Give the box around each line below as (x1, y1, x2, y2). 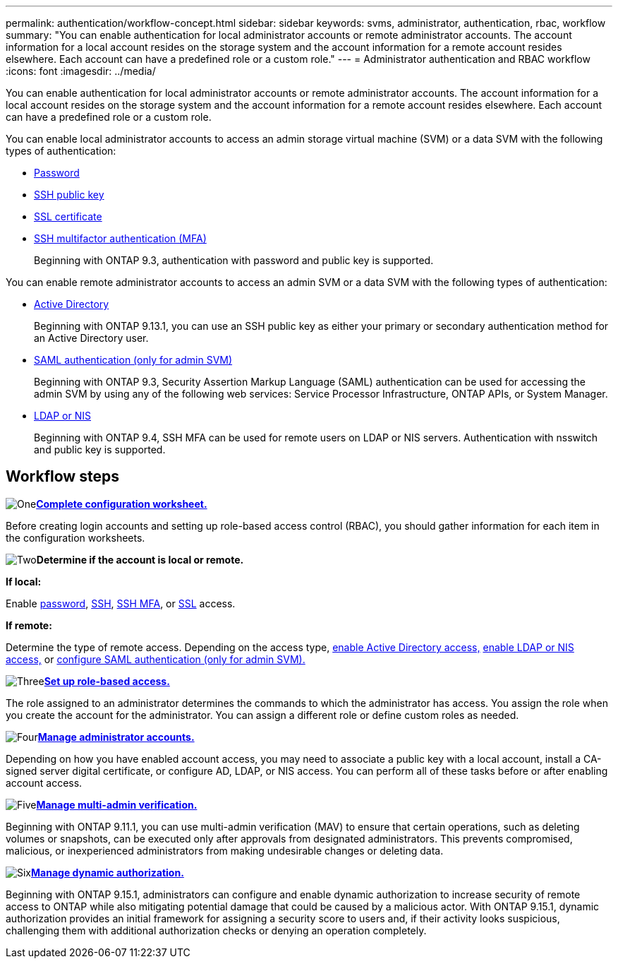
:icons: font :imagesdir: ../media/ (6, 65, 156, 77)
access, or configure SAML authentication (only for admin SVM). (6, 653, 305, 665)
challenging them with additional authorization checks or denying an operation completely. (6, 924, 427, 936)
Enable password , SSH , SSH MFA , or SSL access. (6, 597, 236, 609)
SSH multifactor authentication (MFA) (34, 232, 207, 244)
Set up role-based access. (44, 674, 170, 687)
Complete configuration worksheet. (36, 497, 207, 510)
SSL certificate (34, 210, 102, 222)
